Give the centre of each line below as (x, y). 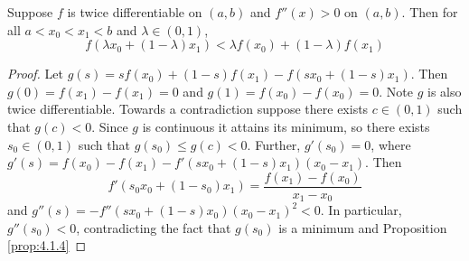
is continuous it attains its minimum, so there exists (286, 126)
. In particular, (361, 210)
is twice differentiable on (135, 12)
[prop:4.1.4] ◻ (47, 245)
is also (445, 91)
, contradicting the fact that (154, 227)
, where (391, 144)
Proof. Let (35, 74)
